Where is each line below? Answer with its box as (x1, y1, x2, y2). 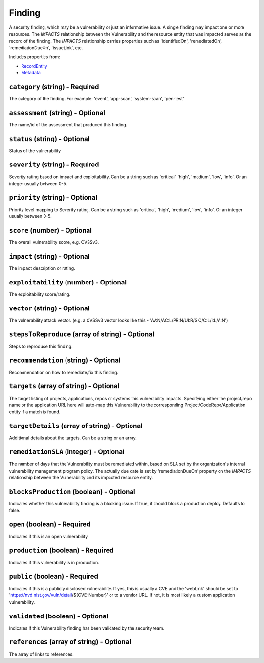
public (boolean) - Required (9, 572, 99, 580)
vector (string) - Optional (9, 304, 90, 312)
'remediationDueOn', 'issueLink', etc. (9, 45, 83, 51)
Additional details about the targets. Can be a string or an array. (9, 435, 137, 441)
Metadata (21, 70, 41, 75)
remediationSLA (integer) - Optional (9, 448, 125, 456)
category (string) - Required (9, 82, 99, 91)
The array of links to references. (9, 651, 74, 657)
